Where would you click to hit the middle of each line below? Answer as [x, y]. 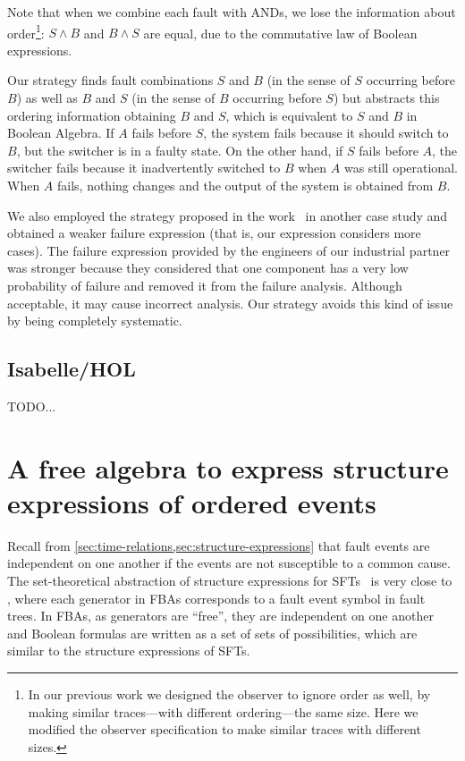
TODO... [32, 406]
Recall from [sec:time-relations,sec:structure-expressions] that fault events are [219, 545]
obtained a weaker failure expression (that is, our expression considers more [214, 233]
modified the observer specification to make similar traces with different [224, 729]
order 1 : [26, 31]
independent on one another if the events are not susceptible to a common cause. [229, 563]
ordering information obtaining [92, 115]
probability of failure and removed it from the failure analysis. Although [205, 285]
